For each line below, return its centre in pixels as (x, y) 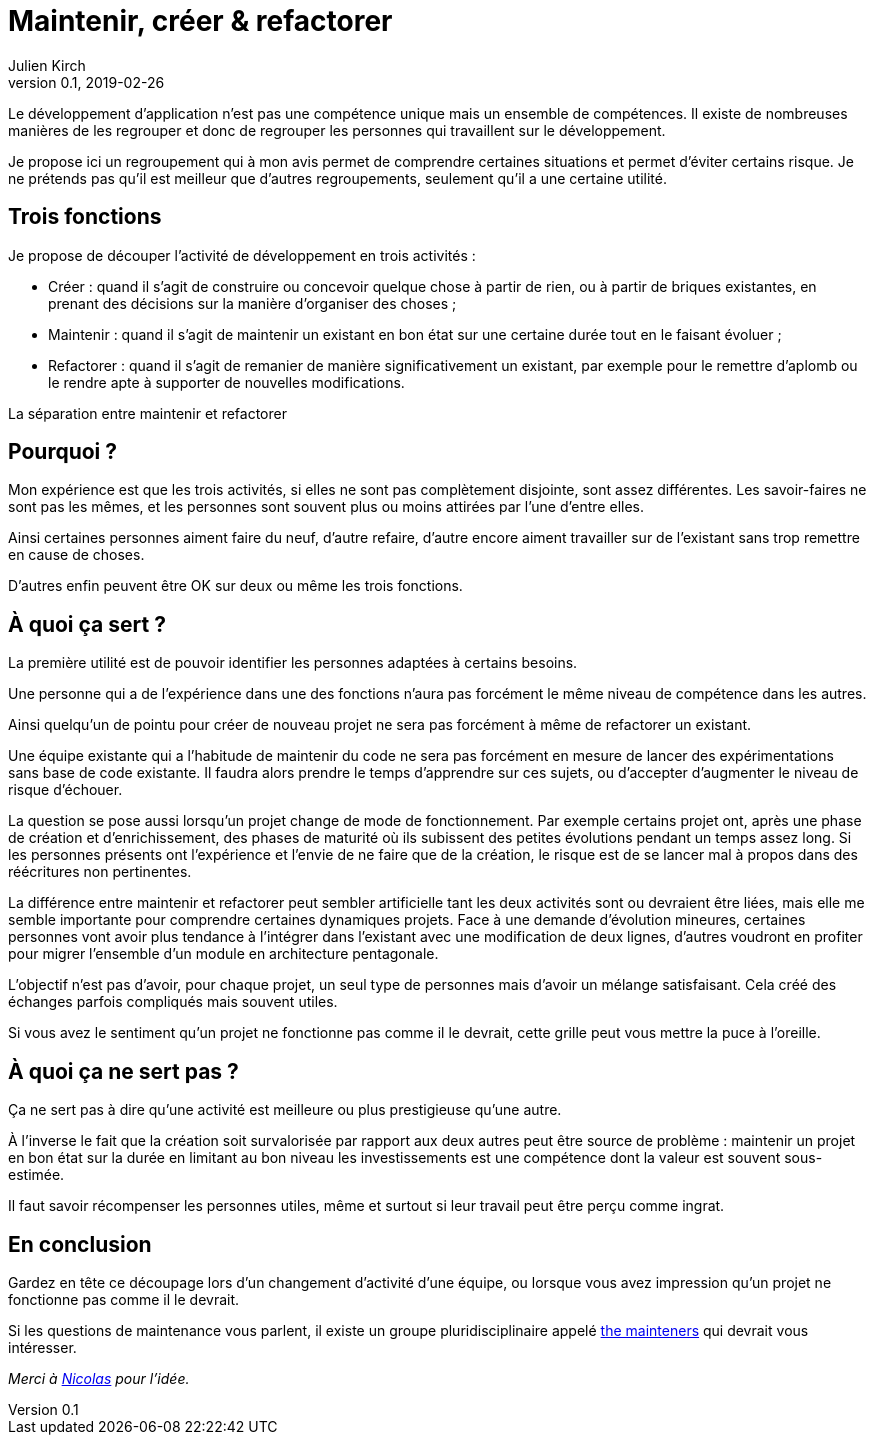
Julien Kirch (47, 65)
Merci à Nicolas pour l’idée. (99, 1378)
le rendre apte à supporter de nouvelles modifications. (226, 382)
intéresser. (42, 1347)
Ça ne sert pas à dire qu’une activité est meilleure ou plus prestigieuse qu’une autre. (285, 1110)
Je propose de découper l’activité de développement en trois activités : (242, 255)
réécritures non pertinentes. (100, 872)
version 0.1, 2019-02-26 (86, 82)
